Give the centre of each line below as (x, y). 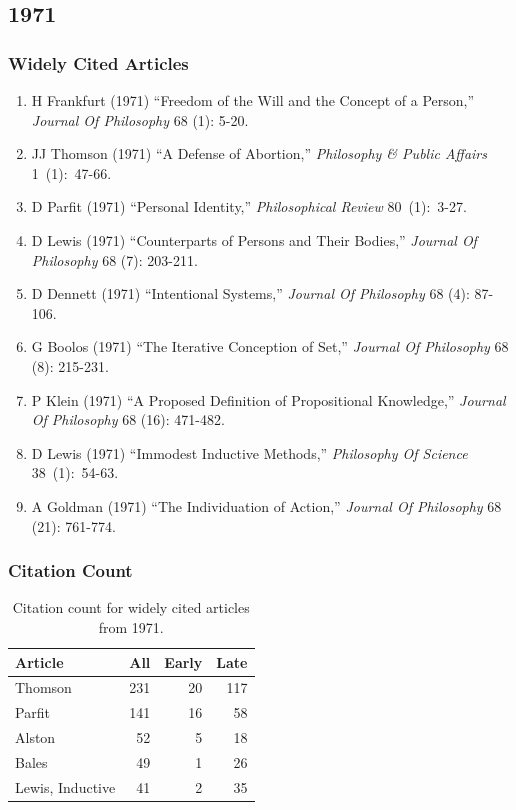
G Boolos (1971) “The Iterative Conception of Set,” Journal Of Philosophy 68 (270, 346)
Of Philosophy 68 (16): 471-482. (128, 419)
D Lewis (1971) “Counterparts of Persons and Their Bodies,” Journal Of (254, 239)
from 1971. (131, 626)
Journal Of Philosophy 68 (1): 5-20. (140, 119)
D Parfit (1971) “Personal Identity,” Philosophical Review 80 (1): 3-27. (249, 206)
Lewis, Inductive (65, 786)
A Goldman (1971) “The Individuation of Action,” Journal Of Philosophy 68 (266, 505)
